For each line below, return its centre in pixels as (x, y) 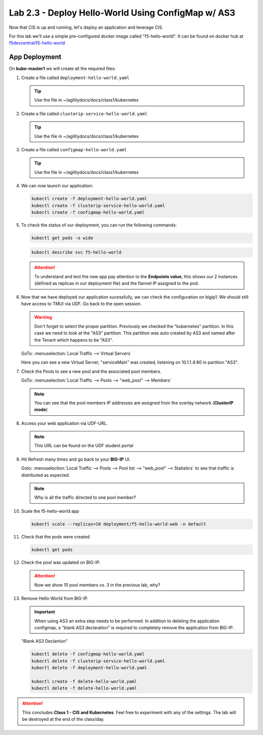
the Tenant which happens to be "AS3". (74, 340)
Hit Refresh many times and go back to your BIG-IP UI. (76, 459)
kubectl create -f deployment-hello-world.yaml (89, 199)
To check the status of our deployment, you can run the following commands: (99, 225)
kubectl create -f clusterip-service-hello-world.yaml (98, 205)
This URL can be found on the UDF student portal (84, 446)
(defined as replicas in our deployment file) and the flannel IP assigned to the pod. (117, 284)
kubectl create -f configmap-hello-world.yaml (88, 212)
